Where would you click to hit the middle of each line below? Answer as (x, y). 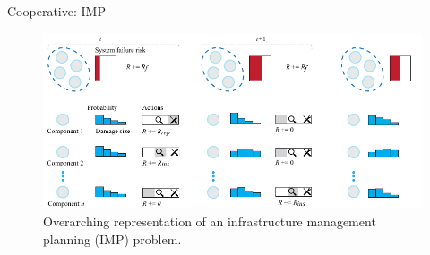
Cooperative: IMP (56, 11)
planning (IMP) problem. (112, 238)
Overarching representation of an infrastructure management (210, 221)
